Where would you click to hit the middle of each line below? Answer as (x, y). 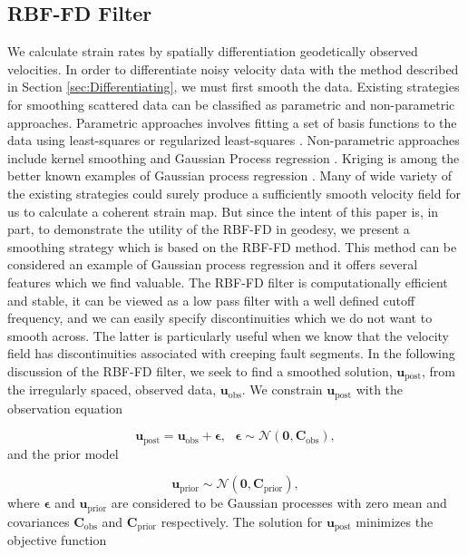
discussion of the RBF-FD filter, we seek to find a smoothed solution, (200, 370)
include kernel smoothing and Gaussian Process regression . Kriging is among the (234, 157)
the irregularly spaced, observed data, (112, 389)
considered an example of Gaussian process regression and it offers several (213, 264)
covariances (39, 521)
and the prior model (63, 453)
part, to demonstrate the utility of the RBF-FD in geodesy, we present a (209, 229)
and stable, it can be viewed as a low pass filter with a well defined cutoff (211, 300)
